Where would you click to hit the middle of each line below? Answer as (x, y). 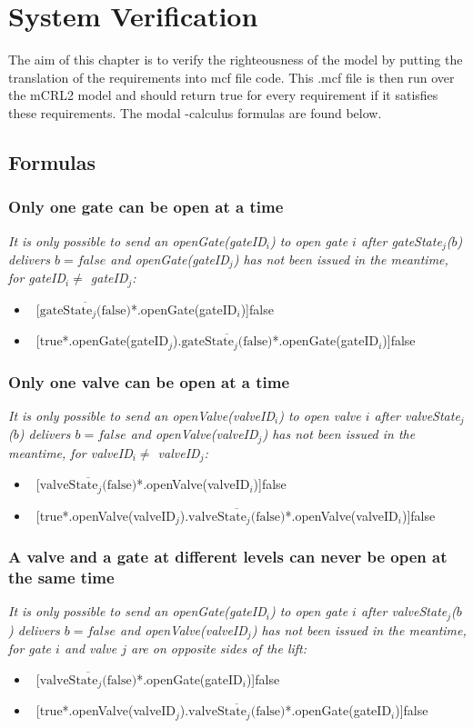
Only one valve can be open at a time (149, 381)
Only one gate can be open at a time (146, 207)
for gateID (37, 278)
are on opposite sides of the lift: (219, 648)
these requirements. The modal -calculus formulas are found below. (195, 112)
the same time (61, 578)
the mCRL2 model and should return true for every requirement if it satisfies (223, 95)
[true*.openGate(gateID (102, 340)
